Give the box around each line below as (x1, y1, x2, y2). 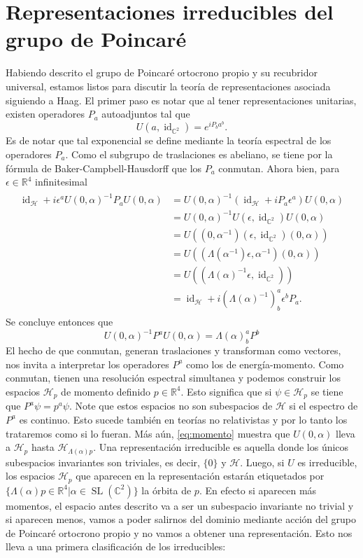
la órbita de (141, 482, 192, 497)
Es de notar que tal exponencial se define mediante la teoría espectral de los (6, 133, 332, 148)
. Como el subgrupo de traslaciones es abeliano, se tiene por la (65, 146, 333, 161)
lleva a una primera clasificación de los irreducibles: (6, 539, 226, 554)
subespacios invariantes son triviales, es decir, (6, 454, 200, 469)
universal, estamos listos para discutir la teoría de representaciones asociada (6, 78, 331, 93)
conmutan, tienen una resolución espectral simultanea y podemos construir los (6, 370, 341, 385)
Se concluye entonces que (6, 314, 113, 329)
